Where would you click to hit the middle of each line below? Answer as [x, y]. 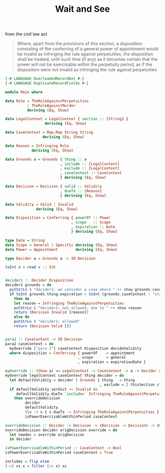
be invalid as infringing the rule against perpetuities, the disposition [85, 54]
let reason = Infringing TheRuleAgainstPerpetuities [69, 303]
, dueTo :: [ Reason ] [81, 191]
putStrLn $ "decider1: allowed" [47, 322]
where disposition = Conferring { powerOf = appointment [72, 353]
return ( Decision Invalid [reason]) [52, 312]
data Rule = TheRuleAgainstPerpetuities [47, 101]
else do [22, 317]
